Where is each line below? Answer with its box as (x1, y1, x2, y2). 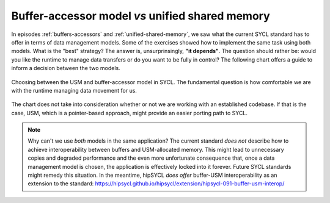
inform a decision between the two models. (11, 65, 120, 72)
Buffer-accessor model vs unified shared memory (11, 9, 270, 23)
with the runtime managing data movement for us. (11, 87, 137, 94)
